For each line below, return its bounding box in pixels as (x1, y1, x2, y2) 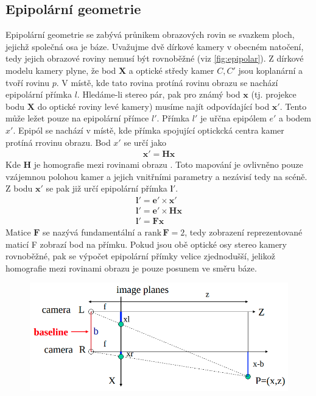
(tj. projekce (251, 88, 297, 101)
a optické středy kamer (128, 63, 214, 76)
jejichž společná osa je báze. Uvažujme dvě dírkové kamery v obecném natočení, (5, 40, 304, 52)
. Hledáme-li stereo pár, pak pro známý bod (77, 88, 241, 101)
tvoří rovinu (5, 76, 50, 88)
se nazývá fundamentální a (43, 226, 142, 239)
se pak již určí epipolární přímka (46, 182, 167, 195)
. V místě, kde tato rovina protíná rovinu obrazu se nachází (56, 76, 278, 88)
